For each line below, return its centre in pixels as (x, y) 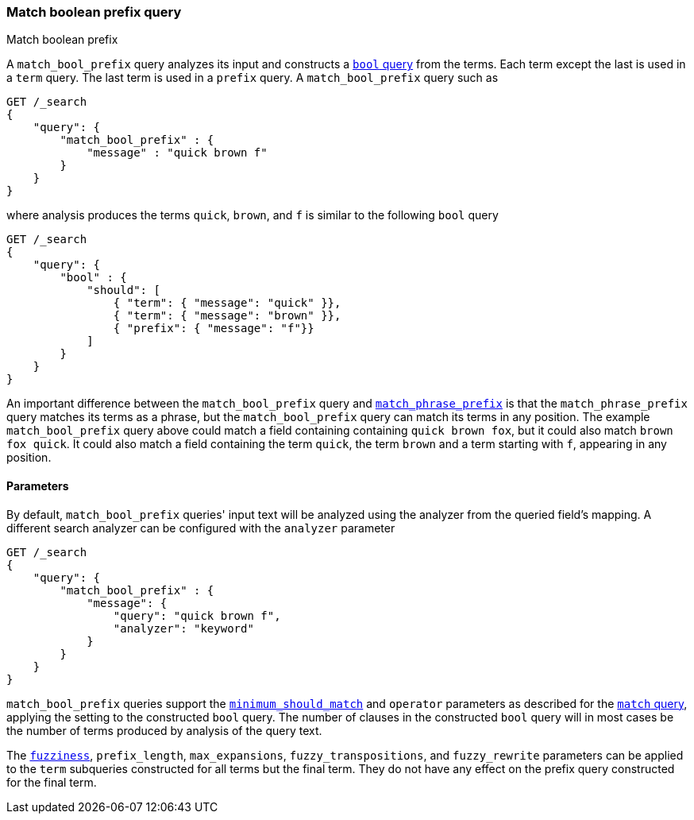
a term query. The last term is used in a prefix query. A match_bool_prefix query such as (253, 78)
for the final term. (52, 782)
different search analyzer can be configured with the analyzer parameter (201, 528)
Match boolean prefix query (94, 12)
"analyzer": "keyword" (183, 628)
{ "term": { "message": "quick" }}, (227, 303)
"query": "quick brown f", (197, 615)
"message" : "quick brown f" (177, 153)
